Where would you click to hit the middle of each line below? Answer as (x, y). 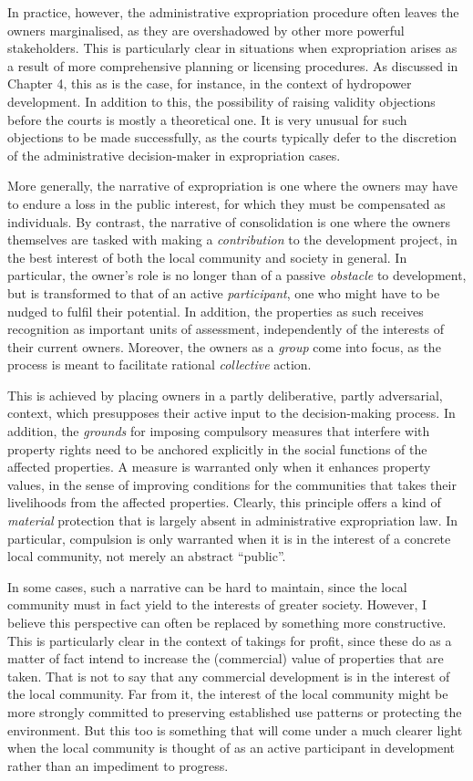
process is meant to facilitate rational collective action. (159, 364)
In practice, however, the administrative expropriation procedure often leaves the (233, 12)
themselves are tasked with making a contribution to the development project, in (232, 240)
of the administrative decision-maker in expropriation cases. (174, 155)
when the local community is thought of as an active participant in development (231, 748)
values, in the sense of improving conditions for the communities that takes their (232, 484)
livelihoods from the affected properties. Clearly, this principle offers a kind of (224, 502)
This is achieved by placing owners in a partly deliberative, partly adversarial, (225, 395)
